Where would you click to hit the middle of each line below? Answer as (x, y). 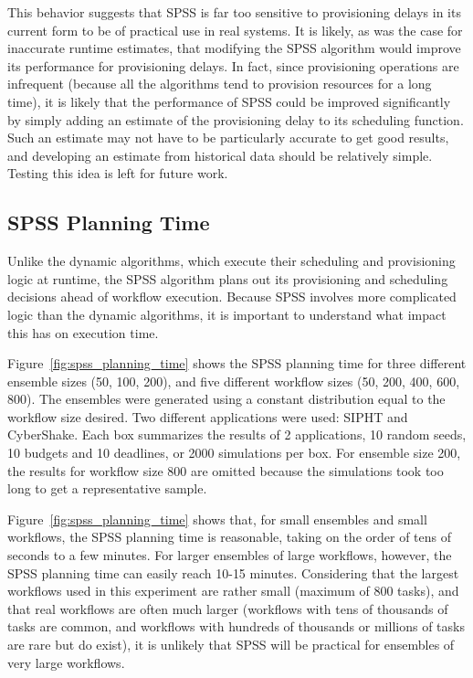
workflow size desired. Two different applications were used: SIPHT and (208, 416)
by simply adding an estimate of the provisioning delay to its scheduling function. (236, 119)
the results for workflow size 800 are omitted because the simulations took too (226, 470)
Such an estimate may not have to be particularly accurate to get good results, (228, 138)
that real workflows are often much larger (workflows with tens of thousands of (228, 608)
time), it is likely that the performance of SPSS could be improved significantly (229, 101)
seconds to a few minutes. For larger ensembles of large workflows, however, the (230, 555)
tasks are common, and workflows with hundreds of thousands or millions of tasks (236, 626)
